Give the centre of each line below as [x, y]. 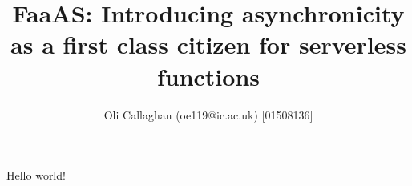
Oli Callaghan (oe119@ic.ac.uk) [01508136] [208, 114]
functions [208, 76]
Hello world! [36, 175]
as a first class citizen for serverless [208, 44]
